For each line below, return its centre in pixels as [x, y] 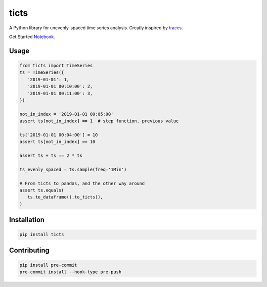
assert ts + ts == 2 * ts [51, 156]
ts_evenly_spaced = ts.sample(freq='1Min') [73, 169]
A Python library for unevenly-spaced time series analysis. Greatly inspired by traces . [96, 28]
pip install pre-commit [48, 265]
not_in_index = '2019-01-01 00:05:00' [67, 114]
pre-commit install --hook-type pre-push [70, 272]
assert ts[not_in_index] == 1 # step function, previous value [99, 121]
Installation [27, 220]
